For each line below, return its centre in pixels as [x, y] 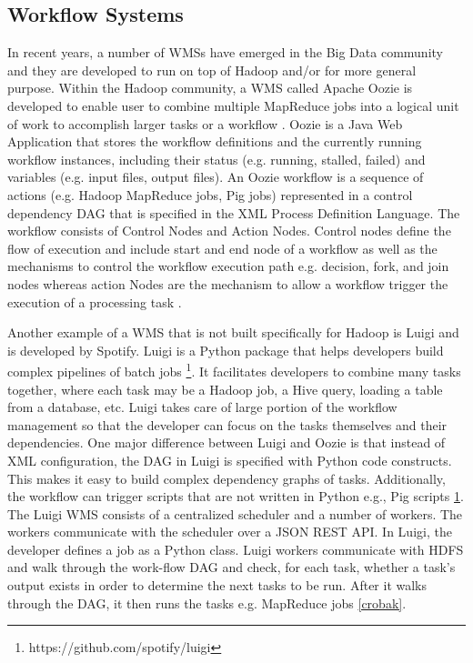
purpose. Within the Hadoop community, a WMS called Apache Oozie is [210, 88]
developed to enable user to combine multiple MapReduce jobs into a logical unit [233, 105]
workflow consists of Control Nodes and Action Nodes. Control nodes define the [229, 231]
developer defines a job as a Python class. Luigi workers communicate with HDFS [236, 549]
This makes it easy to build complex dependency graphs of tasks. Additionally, [226, 478]
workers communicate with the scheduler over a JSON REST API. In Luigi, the [230, 532]
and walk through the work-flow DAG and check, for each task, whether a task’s [231, 567]
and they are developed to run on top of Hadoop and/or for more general [212, 70]
